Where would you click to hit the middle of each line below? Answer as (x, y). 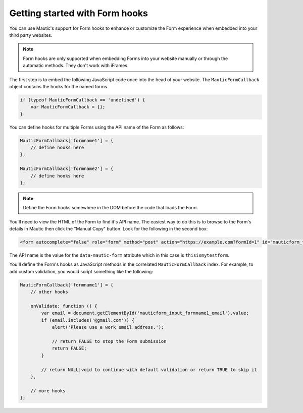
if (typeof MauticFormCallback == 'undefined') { (83, 100)
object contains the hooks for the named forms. (59, 86)
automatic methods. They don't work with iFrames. (76, 66)
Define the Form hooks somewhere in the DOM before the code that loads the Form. (110, 208)
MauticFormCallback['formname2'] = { (67, 169)
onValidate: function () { (64, 306)
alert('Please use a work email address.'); (108, 327)
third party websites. (31, 35)
